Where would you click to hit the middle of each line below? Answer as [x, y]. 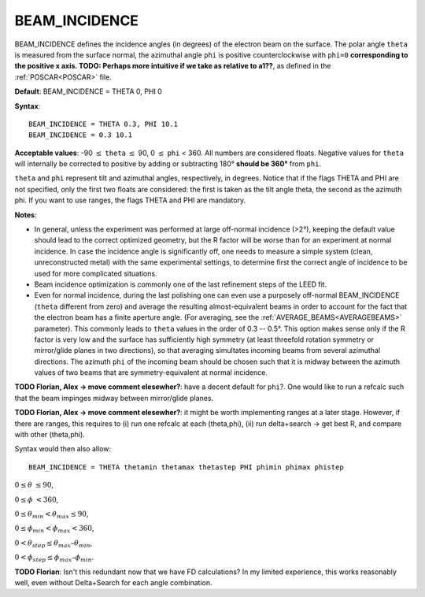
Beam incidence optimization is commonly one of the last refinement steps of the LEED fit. [181, 284]
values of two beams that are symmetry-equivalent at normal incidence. [151, 373]
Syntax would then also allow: [63, 449]
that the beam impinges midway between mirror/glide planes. [114, 398]
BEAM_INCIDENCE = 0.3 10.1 [81, 135]
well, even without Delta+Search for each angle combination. [113, 582]
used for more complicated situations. [96, 273]
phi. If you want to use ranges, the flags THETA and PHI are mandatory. [130, 200]
